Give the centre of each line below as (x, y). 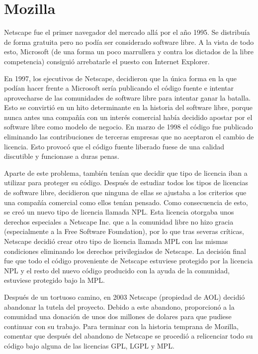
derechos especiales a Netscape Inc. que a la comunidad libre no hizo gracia (119, 221)
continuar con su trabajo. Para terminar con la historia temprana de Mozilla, (121, 326)
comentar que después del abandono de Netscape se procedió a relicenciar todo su (129, 336)
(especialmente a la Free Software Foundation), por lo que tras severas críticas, (124, 231)
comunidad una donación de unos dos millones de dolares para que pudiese (118, 316)
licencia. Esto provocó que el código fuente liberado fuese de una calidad (114, 146)
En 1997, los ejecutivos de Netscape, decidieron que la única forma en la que (120, 78)
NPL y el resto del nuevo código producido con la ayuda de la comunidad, (117, 270)
